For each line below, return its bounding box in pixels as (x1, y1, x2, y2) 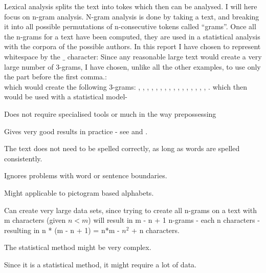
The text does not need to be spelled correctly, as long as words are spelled (4, 143, 240, 154)
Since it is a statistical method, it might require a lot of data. (4, 259, 196, 269)
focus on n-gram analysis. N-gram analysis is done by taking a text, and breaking (4, 11, 259, 22)
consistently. (4, 153, 42, 163)
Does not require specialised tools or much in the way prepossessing (4, 108, 216, 119)
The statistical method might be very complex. (4, 242, 151, 253)
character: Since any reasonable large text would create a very (67, 51, 262, 61)
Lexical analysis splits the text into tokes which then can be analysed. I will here (4, 1, 257, 11)
